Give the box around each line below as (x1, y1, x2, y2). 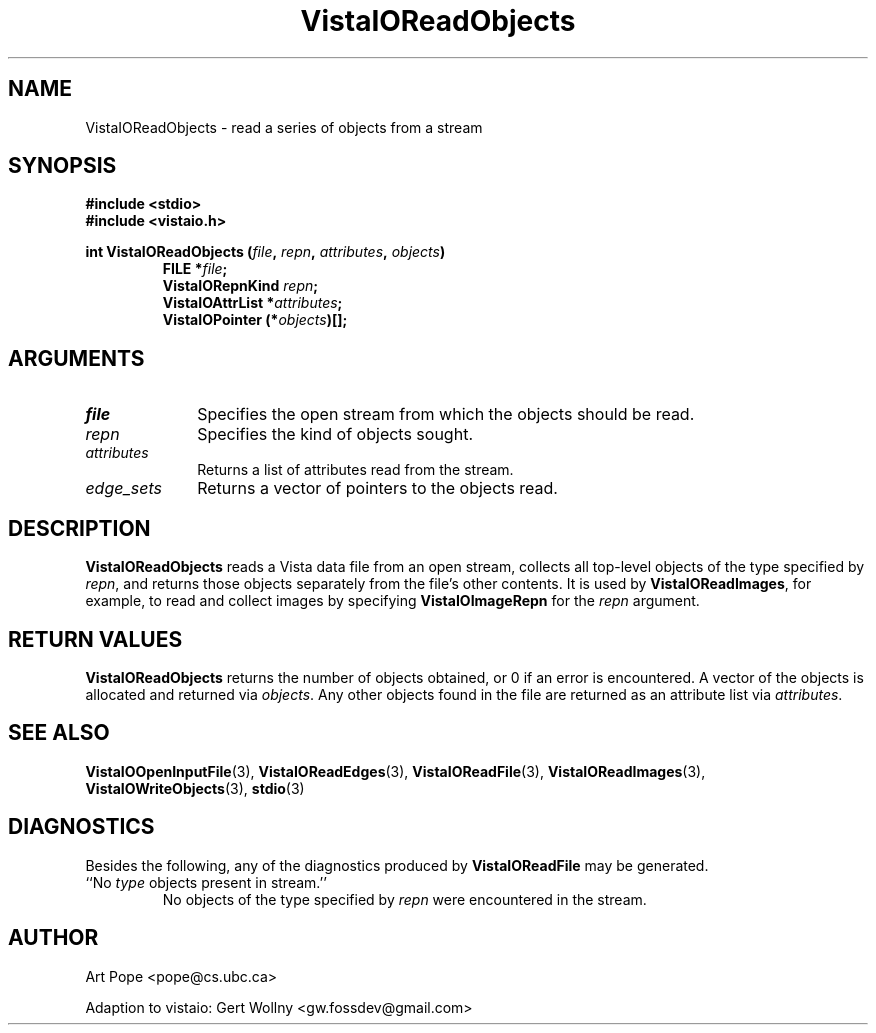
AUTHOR (8, 925, 99, 951)
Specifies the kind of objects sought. (197, 424, 473, 445)
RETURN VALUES (8, 626, 183, 652)
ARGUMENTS (8, 345, 145, 371)
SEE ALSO (8, 720, 110, 746)
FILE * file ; (162, 260, 228, 278)
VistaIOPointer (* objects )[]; (162, 311, 348, 329)
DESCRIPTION (8, 515, 151, 541)
